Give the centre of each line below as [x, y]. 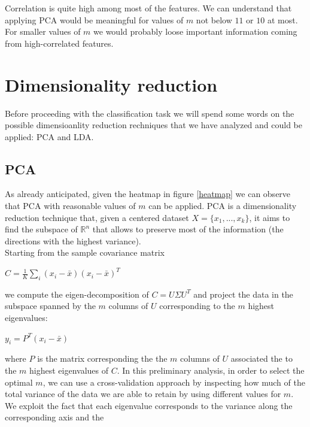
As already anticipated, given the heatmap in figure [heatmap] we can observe [148, 194]
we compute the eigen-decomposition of [77, 294]
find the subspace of [41, 229]
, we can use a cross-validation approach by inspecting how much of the [174, 382]
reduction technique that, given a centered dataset [97, 217]
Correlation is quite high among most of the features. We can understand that [148, 8]
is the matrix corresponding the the [102, 358]
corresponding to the [197, 306]
